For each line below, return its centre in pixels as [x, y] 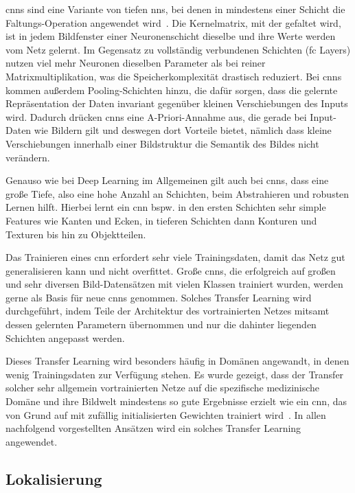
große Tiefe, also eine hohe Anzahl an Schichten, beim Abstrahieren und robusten [177, 193]
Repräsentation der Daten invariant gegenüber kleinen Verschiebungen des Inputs [177, 103]
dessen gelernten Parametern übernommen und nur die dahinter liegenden [161, 324]
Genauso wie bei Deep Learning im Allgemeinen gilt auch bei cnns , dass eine [167, 180]
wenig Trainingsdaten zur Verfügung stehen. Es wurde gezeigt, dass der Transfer [175, 374]
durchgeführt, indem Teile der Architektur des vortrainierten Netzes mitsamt [168, 311]
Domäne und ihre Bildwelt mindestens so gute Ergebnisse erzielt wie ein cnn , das [176, 401]
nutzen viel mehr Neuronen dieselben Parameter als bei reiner [136, 63]
